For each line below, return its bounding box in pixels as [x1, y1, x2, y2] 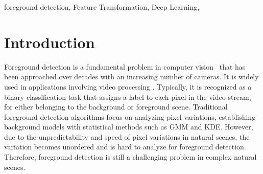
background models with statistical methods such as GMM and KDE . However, [4, 121, 253, 132]
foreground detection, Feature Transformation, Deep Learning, [4, 2, 200, 12]
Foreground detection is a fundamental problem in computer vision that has [4, 61, 246, 72]
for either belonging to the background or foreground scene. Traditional [4, 101, 228, 112]
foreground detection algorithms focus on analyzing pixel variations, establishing [4, 111, 256, 122]
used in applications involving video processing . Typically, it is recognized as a [4, 81, 252, 92]
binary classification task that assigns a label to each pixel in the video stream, [4, 91, 251, 102]
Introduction [4, 31, 95, 52]
